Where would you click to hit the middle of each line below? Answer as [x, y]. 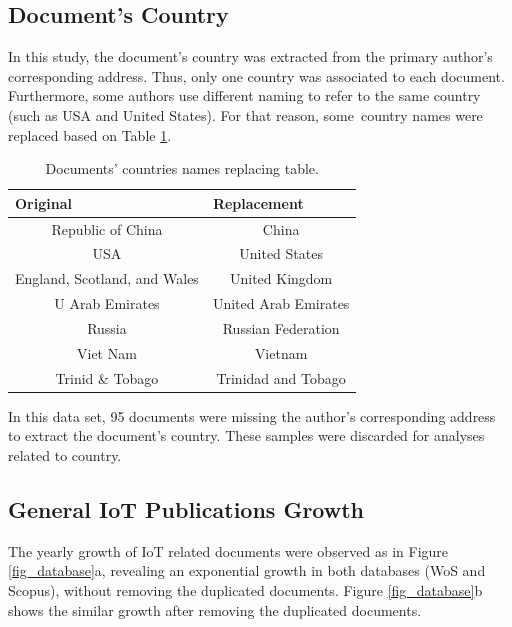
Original [43, 202]
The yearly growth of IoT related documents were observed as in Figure [228, 550]
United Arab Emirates [281, 303]
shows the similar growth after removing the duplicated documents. [215, 609]
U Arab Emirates [107, 303]
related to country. [65, 454]
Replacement [258, 202]
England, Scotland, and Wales [107, 278]
